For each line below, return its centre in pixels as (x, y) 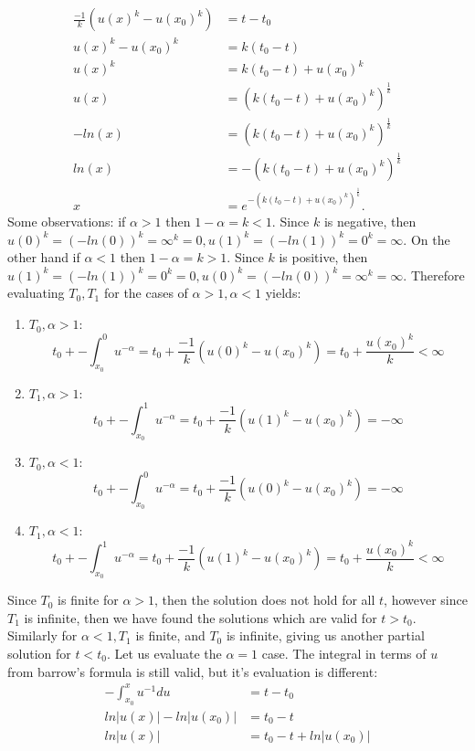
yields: (283, 293)
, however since (426, 600)
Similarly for (42, 635)
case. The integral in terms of (344, 653)
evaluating (36, 293)
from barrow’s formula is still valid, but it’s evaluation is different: (193, 671)
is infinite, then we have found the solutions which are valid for (201, 617)
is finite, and (170, 635)
